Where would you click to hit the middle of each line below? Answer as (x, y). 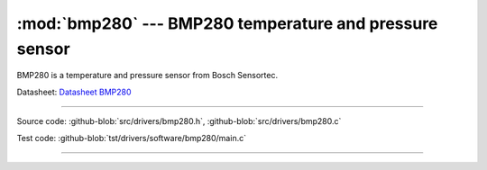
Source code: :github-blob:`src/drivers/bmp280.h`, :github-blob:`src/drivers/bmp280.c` (179, 121)
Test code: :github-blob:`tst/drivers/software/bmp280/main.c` (132, 138)
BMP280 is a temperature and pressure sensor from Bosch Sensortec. (147, 76)
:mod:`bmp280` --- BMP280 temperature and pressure (227, 23)
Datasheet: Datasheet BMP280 (74, 92)
